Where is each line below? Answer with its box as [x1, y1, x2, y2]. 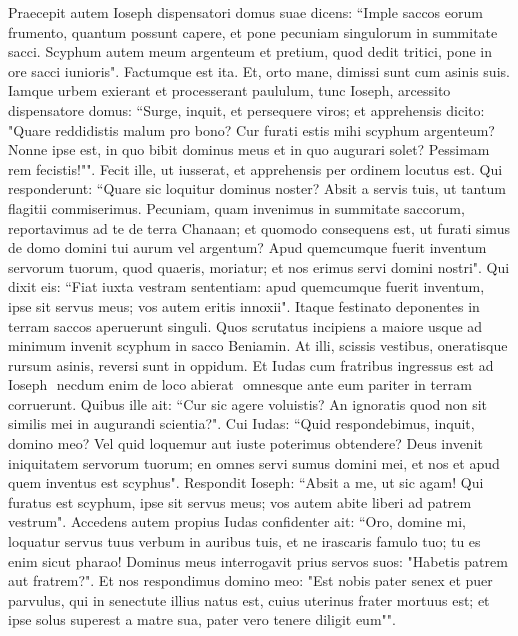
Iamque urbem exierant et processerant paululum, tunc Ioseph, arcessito [8, 80, 451, 101]
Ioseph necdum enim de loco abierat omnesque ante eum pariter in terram [8, 374, 472, 395]
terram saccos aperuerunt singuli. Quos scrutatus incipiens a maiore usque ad [8, 315, 483, 336]
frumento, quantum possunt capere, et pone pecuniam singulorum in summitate [8, 21, 498, 42]
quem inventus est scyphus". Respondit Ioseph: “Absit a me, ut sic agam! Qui [8, 472, 484, 493]
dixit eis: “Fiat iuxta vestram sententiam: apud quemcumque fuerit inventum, [8, 276, 485, 297]
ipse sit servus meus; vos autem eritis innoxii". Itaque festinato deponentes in [8, 295, 480, 316]
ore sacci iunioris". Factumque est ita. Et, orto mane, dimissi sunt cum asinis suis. [8, 60, 510, 81]
